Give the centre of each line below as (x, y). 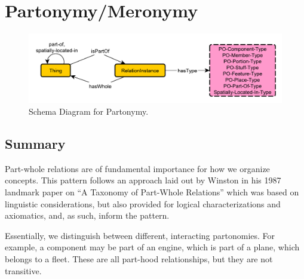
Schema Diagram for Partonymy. (89, 111)
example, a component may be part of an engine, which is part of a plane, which (152, 247)
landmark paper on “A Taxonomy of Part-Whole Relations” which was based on (152, 192)
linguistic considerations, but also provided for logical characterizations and (143, 203)
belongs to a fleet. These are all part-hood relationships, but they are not (139, 259)
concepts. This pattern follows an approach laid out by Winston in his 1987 (143, 180)
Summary (35, 144)
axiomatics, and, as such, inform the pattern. (87, 215)
